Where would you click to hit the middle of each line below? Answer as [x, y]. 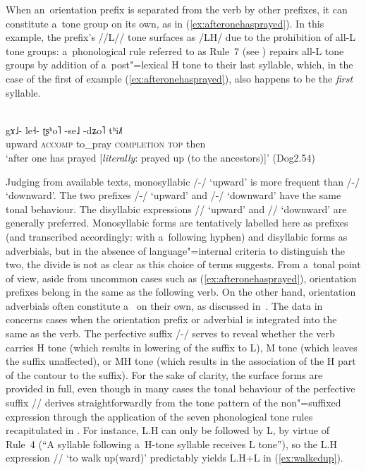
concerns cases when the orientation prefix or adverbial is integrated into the [171, 319]
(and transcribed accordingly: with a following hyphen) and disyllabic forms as [177, 236]
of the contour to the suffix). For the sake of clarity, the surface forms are [164, 374]
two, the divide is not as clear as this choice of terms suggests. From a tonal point [183, 264]
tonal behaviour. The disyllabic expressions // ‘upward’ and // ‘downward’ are [176, 209]
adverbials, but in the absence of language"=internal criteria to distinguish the [175, 250]
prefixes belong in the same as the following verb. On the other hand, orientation [181, 292]
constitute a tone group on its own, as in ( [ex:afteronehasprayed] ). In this [165, 23]
